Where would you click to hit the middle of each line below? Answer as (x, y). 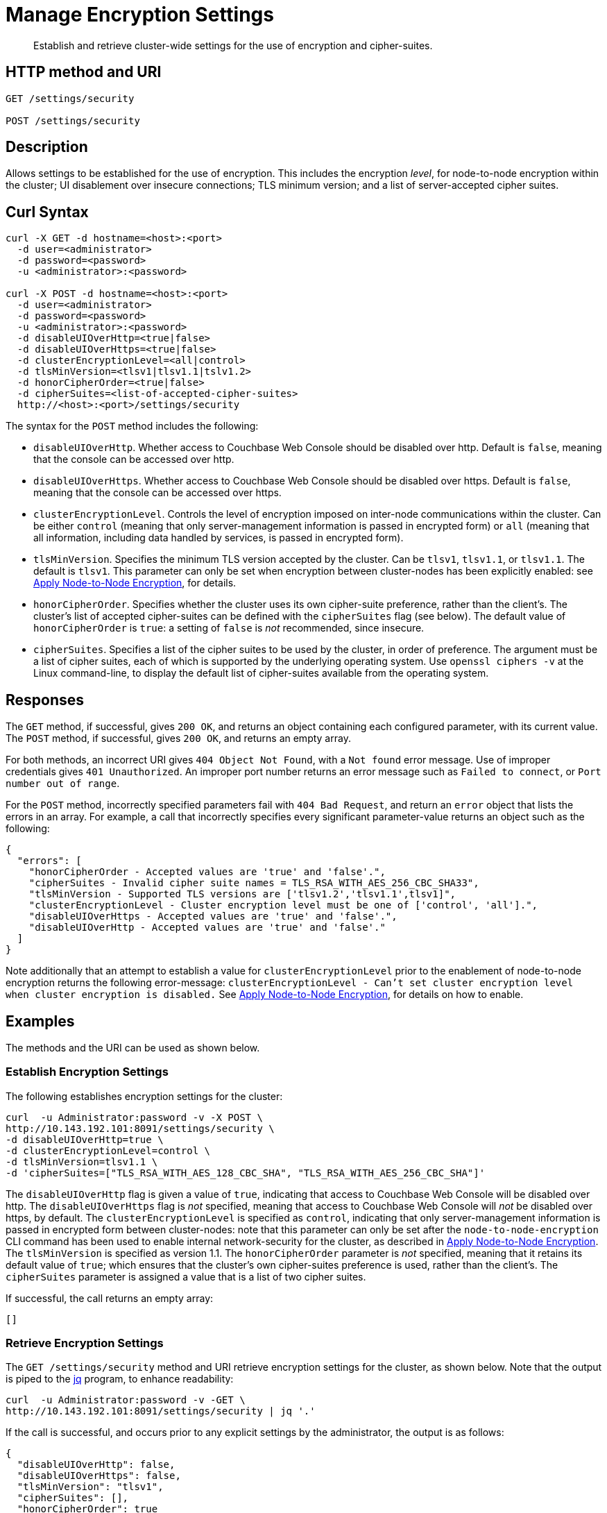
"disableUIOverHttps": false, (99, 1476)
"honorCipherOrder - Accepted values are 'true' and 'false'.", (207, 872)
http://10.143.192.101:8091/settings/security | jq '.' (161, 1411)
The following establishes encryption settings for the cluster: (144, 1096)
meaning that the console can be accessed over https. (157, 493)
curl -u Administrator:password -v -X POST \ (134, 1117)
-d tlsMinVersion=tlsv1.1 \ (82, 1161)
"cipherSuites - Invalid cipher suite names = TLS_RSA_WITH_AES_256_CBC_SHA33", (254, 883)
